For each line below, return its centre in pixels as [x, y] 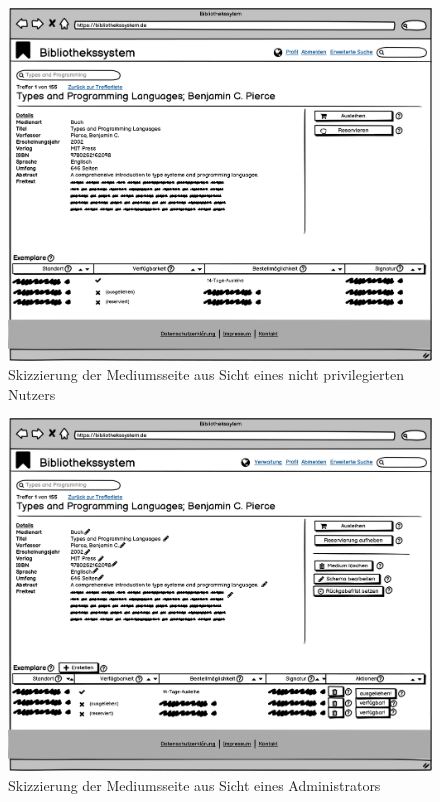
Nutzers [32, 393]
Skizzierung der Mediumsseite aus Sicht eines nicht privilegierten [206, 374]
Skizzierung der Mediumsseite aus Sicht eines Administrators [194, 784]
